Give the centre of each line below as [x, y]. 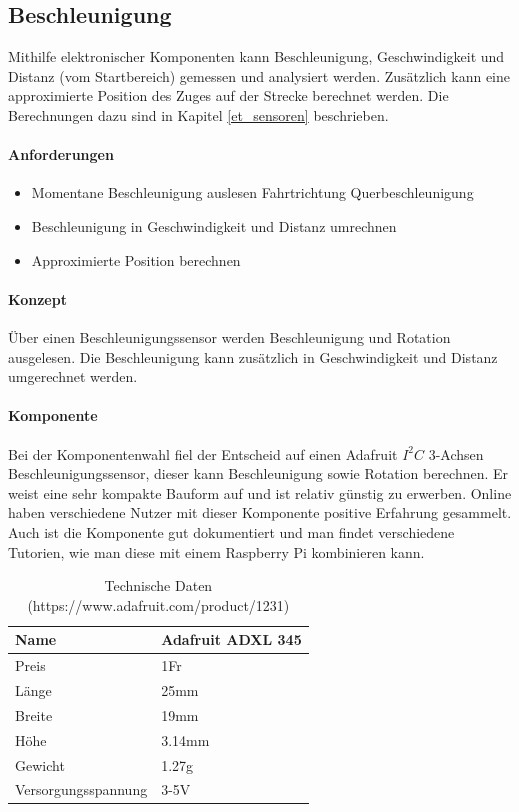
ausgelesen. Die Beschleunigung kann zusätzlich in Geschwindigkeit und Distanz [253, 356]
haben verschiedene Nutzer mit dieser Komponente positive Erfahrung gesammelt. [260, 512]
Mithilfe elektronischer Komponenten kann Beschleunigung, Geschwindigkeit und [256, 56]
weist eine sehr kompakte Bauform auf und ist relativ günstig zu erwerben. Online [260, 492]
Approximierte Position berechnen [136, 259]
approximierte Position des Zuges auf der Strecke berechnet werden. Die [228, 95]
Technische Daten [158, 585]
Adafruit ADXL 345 [231, 639]
